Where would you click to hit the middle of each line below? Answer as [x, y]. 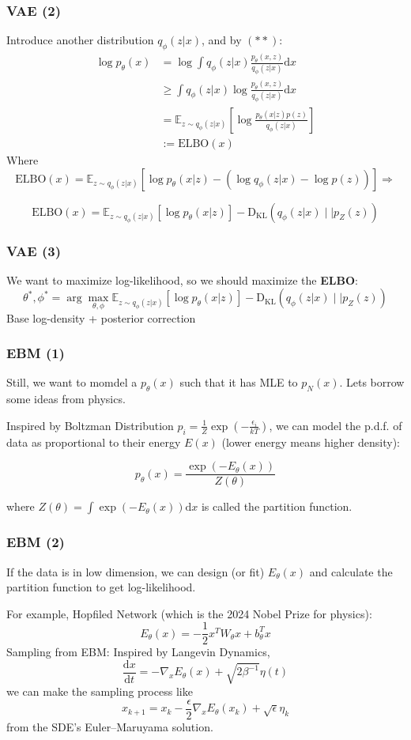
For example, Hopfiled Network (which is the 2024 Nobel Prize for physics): [189, 613]
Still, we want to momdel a [72, 382]
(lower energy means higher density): [311, 442]
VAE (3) [34, 250]
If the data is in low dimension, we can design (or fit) [136, 571]
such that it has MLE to [239, 382]
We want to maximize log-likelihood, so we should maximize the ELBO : [182, 279]
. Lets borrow [372, 382]
